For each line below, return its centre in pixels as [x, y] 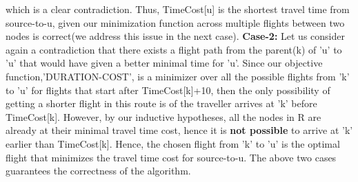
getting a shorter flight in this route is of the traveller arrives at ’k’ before [161, 103]
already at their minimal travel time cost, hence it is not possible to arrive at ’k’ [179, 130]
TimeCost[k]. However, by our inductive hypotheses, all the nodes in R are [163, 116]
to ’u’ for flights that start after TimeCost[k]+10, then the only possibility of [168, 90]
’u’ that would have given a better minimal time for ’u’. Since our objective [164, 63]
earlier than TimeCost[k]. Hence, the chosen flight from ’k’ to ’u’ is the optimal [173, 143]
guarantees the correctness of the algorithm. [98, 171]
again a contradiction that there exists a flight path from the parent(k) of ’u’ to [174, 49]
